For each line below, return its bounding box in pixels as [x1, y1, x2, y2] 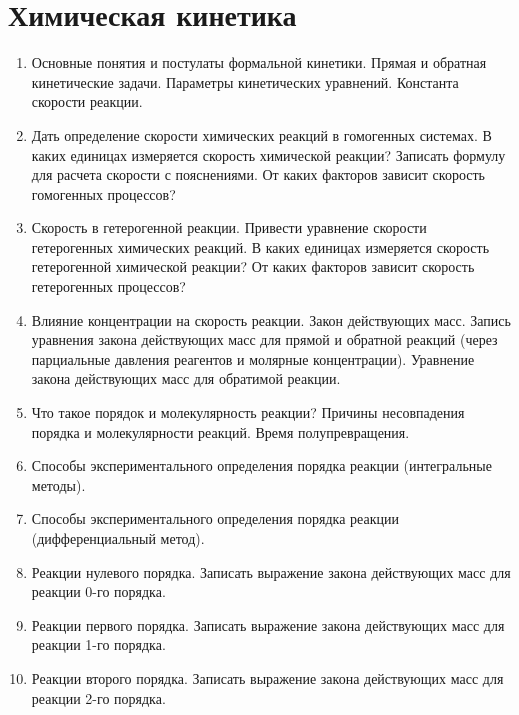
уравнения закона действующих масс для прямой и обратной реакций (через [31, 329, 498, 350]
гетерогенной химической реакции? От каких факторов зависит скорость [31, 256, 475, 277]
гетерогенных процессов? [31, 276, 186, 297]
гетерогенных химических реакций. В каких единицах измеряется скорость [31, 236, 490, 257]
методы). [31, 474, 86, 495]
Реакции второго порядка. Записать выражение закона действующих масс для [31, 667, 504, 688]
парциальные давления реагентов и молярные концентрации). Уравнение [31, 348, 475, 369]
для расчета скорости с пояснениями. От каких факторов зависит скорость [31, 164, 485, 185]
